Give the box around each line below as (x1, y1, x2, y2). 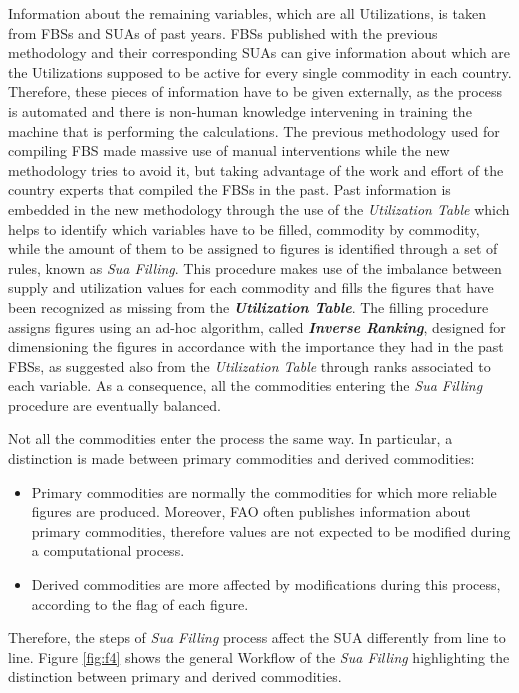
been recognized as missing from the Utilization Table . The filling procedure (8, 296, 489, 317)
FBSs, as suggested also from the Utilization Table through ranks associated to (8, 355, 491, 376)
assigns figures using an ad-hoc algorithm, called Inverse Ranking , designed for (8, 316, 506, 337)
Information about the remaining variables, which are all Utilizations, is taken (8, 3, 486, 23)
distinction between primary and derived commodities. (8, 666, 342, 687)
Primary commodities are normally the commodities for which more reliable (31, 481, 497, 502)
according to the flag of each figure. (31, 593, 249, 614)
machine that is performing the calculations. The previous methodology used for (8, 120, 500, 141)
